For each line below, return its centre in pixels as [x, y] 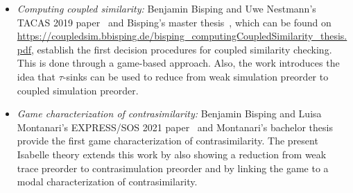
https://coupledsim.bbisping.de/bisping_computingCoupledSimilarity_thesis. [182, 36]
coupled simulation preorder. [78, 90]
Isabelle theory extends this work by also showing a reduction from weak [172, 154]
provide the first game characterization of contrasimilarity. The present [167, 141]
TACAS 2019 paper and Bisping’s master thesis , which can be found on [174, 22]
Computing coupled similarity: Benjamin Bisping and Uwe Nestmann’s [166, 8]
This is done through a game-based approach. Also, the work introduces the [178, 63]
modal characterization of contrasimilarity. [107, 182]
